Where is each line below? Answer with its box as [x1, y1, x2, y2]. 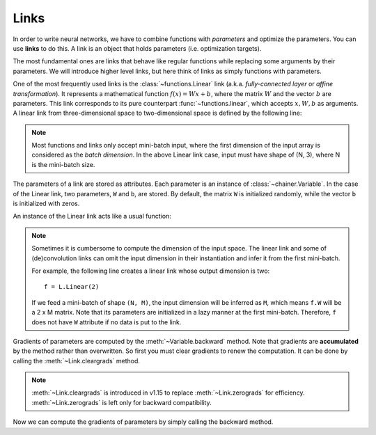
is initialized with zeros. [13, 199, 80, 208]
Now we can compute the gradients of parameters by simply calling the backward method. [13, 418, 274, 426]
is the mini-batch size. [31, 160, 95, 168]
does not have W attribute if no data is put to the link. [31, 317, 182, 326]
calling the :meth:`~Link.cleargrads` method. [13, 356, 141, 365]
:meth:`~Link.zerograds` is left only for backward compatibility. [31, 398, 212, 406]
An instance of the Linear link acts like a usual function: [13, 212, 172, 221]
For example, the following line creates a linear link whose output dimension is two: [31, 267, 270, 275]
